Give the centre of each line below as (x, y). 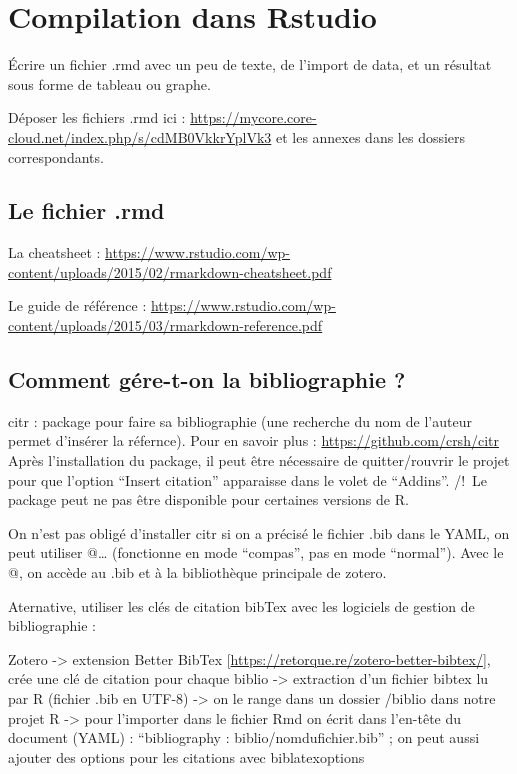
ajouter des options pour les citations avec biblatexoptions (186, 756)
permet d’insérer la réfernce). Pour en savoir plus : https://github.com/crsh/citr (253, 440)
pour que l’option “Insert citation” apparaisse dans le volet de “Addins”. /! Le (248, 479)
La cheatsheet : (54, 252)
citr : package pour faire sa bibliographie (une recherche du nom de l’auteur (240, 420)
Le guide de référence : (77, 305)
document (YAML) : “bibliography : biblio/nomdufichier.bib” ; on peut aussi (244, 737)
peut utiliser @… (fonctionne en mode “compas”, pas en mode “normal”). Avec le (256, 552)
